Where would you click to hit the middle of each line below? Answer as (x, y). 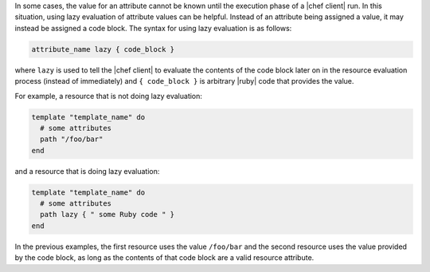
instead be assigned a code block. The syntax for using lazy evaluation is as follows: (153, 28)
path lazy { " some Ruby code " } (107, 215)
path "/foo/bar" (72, 139)
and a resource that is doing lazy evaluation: (87, 171)
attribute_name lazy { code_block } (103, 49)
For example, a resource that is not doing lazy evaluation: (109, 96)
